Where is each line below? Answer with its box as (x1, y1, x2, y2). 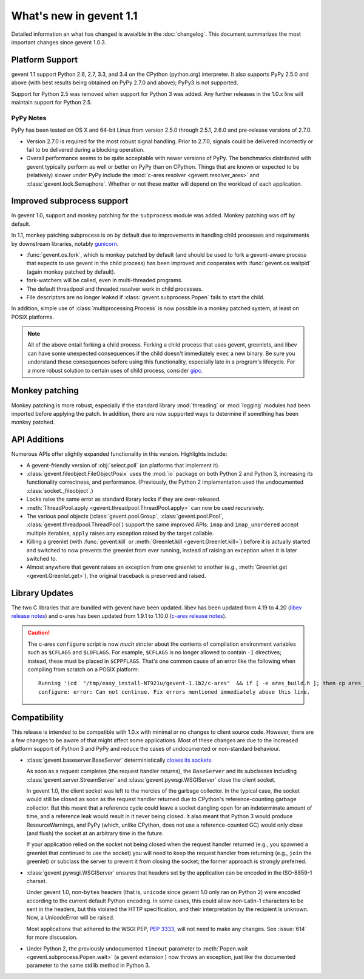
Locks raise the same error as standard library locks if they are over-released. (26, 495, 221, 503)
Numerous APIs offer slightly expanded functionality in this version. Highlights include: (11, 450, 227, 458)
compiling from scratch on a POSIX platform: (27, 665, 140, 673)
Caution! (27, 629, 50, 637)
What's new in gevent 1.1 (11, 9, 138, 22)
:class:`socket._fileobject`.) (26, 487, 93, 494)
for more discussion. (26, 933, 78, 941)
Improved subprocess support (11, 196, 129, 206)
